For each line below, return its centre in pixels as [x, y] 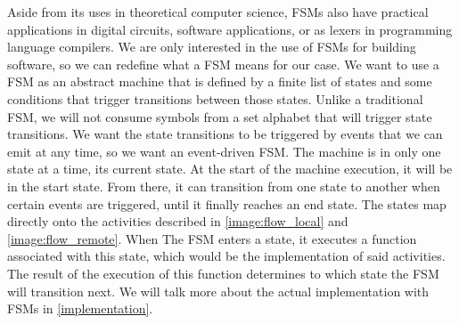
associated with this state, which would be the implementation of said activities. [226, 256]
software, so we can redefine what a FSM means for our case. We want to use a [223, 64]
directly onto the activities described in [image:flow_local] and [178, 221]
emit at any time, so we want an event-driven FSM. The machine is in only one [224, 151]
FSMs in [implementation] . [80, 308]
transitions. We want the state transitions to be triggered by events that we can [225, 134]
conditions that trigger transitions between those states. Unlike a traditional [215, 98]
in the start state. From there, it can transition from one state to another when [224, 186]
